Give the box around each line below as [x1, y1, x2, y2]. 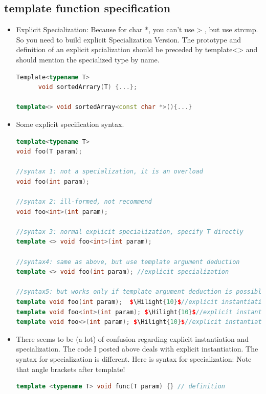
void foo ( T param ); [16, 148, 82, 156]
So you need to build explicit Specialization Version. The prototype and [16, 34, 241, 45]
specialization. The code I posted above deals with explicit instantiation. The [16, 343, 258, 354]
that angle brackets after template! [16, 363, 125, 374]
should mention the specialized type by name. [16, 54, 160, 64]
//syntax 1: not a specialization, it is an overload [16, 168, 203, 176]
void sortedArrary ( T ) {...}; [38, 83, 138, 91]
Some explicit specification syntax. [16, 118, 124, 129]
